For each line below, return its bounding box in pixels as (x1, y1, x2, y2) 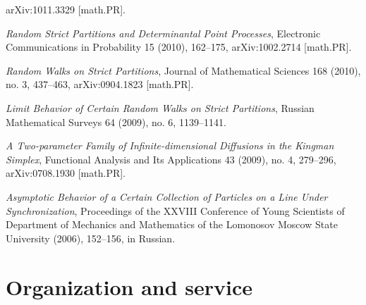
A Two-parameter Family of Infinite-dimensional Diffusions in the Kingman (6, 138, 334, 153)
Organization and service (6, 272, 253, 301)
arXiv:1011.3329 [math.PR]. (6, 2, 126, 16)
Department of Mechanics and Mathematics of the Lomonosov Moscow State (6, 217, 338, 232)
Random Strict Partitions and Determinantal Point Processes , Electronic (6, 25, 321, 40)
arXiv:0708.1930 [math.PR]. (6, 166, 126, 180)
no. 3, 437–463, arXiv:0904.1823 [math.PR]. (6, 77, 194, 92)
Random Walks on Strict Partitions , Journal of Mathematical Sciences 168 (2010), (6, 63, 361, 77)
